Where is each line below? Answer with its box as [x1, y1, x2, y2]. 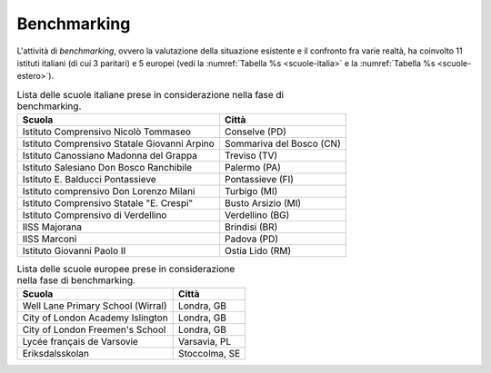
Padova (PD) [224, 232, 279, 245]
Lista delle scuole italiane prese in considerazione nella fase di [16, 88, 285, 101]
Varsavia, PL [177, 336, 232, 348]
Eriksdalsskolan [22, 348, 90, 360]
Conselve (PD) [224, 125, 286, 138]
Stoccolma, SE [177, 348, 241, 360]
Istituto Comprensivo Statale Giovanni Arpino [22, 137, 215, 150]
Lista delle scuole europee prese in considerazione [16, 263, 235, 276]
